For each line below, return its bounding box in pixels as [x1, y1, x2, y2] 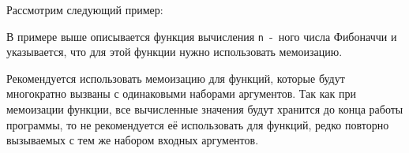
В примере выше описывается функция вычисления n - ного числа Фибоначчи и [6, 28, 397, 44]
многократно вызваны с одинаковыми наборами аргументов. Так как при [6, 85, 356, 102]
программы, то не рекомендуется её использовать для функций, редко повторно [6, 116, 389, 132]
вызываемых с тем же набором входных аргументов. [6, 132, 259, 148]
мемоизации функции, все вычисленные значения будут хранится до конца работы [6, 101, 403, 118]
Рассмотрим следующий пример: [6, 2, 163, 17]
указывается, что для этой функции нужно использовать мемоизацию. [6, 43, 343, 60]
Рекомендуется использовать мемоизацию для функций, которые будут [6, 69, 345, 86]
